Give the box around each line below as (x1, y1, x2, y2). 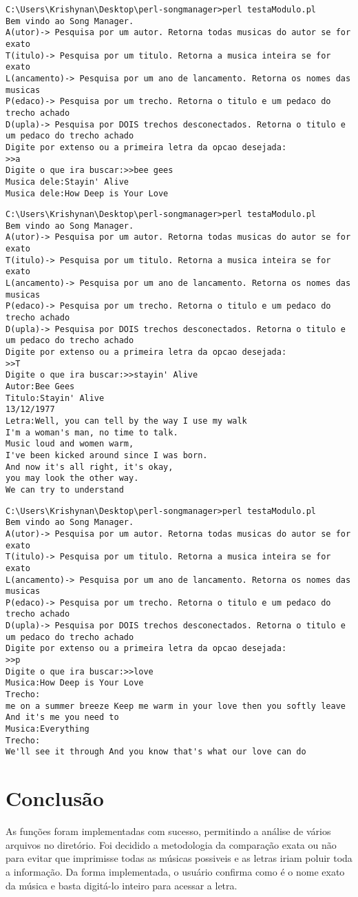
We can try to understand (6, 484, 124, 495)
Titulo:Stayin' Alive (6, 393, 105, 403)
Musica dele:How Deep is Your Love (6, 188, 169, 198)
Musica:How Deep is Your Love (6, 678, 144, 688)
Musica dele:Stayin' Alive (6, 176, 129, 187)
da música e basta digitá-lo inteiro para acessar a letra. (6, 878, 238, 892)
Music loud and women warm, (6, 439, 134, 449)
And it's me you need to (6, 712, 119, 723)
